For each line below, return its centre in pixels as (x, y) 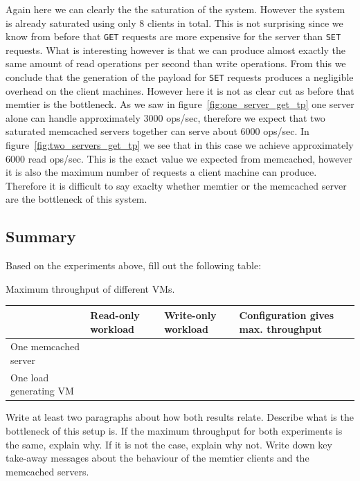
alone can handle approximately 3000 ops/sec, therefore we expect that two (165, 117)
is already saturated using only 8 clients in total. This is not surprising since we (174, 22)
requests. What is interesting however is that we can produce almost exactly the (175, 49)
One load (30, 377)
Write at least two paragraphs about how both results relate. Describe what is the (180, 417)
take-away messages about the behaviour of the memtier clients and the (157, 458)
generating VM (42, 391)
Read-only (115, 315)
